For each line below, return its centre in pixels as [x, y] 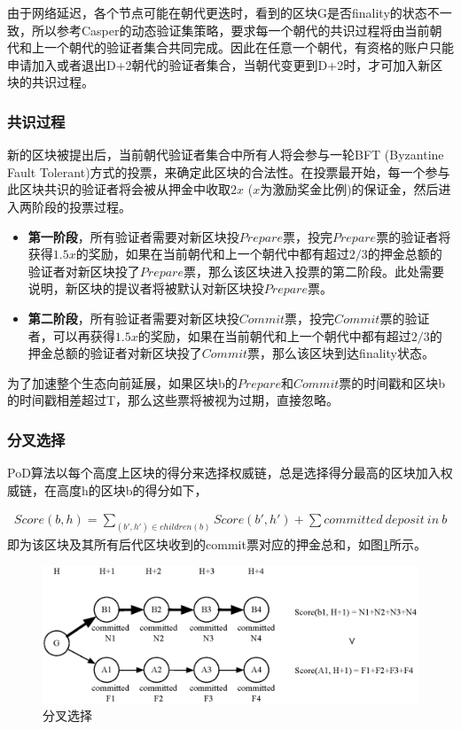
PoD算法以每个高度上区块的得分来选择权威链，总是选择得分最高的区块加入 [224, 473]
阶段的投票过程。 [81, 206]
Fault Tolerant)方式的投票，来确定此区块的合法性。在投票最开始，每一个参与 [229, 171]
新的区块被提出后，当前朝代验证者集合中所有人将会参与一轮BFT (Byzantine [226, 155]
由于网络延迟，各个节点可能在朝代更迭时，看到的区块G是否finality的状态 [217, 12]
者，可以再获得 [71, 335]
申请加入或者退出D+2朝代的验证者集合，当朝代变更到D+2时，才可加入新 [219, 64]
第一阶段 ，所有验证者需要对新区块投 [133, 236]
